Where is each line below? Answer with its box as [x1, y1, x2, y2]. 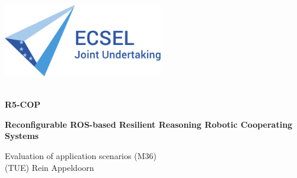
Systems [5, 130, 39, 142]
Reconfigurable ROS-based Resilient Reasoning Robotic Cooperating [5, 118, 293, 130]
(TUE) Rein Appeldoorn [5, 161, 94, 173]
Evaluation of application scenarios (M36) [5, 149, 157, 161]
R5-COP [5, 98, 41, 111]
